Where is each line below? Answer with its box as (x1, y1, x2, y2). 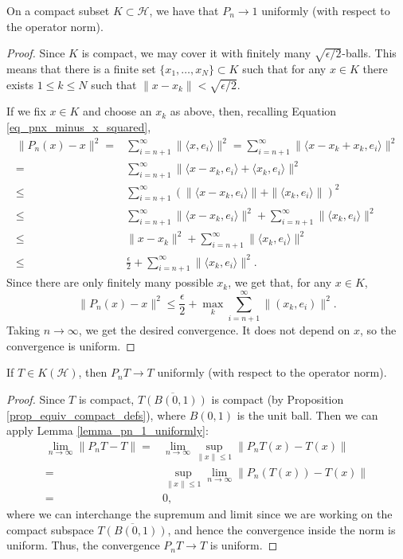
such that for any (242, 60, 327, 76)
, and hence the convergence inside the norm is (167, 521, 396, 537)
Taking (6, 322, 41, 338)
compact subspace (6, 521, 94, 537)
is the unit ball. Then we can (237, 406, 378, 423)
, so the (359, 322, 397, 338)
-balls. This (342, 45, 397, 61)
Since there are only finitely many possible (6, 274, 213, 291)
